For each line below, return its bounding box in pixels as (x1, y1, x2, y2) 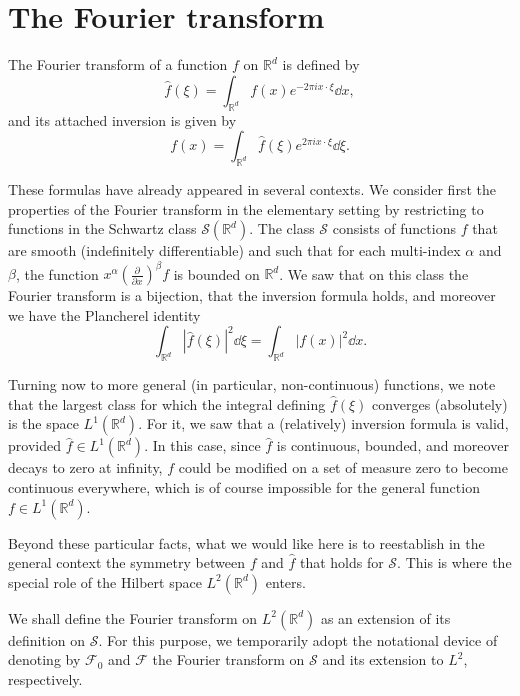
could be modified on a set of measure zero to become (178, 457, 508, 478)
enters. (265, 571, 306, 592)
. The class (249, 218, 315, 239)
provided (8, 435, 61, 456)
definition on (8, 629, 86, 650)
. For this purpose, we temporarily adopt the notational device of (98, 629, 498, 650)
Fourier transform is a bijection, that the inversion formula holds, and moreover (8, 285, 496, 306)
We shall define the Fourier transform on (8, 607, 258, 628)
